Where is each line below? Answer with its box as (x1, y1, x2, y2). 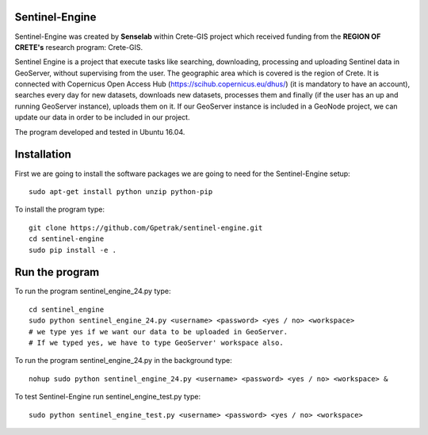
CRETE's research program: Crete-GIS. (14, 42, 143, 52)
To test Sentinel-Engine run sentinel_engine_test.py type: (14, 392, 201, 402)
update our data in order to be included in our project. (14, 113, 190, 122)
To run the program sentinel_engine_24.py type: (14, 286, 171, 296)
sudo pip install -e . (29, 246, 117, 254)
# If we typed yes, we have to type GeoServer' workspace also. (29, 338, 285, 347)
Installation (14, 147, 71, 162)
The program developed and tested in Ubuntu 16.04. (14, 127, 185, 136)
